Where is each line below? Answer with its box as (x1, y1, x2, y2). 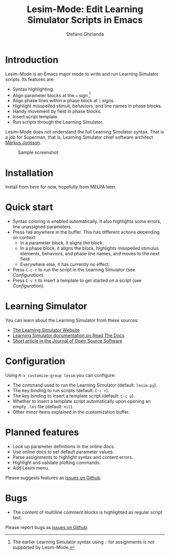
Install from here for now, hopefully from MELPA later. (5, 184, 117, 190)
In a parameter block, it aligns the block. (20, 240, 104, 246)
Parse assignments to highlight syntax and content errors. (12, 454, 134, 460)
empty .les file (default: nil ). (12, 404, 74, 410)
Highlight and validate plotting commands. (12, 459, 101, 466)
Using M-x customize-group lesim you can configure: (5, 372, 116, 378)
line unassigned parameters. (12, 224, 72, 230)
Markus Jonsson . (5, 140, 41, 146)
